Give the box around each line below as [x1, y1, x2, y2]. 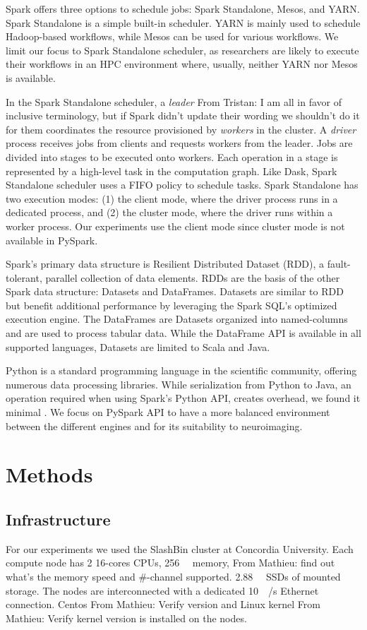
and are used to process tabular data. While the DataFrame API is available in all [6, 326, 361, 340]
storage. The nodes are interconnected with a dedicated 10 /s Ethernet [6, 583, 319, 598]
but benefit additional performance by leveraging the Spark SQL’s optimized [6, 297, 337, 312]
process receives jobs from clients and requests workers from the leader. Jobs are [6, 136, 353, 150]
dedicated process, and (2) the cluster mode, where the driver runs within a [6, 205, 333, 220]
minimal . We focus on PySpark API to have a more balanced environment [6, 405, 330, 420]
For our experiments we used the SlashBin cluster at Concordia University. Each [6, 541, 354, 556]
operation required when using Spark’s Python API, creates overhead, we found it [6, 391, 361, 405]
